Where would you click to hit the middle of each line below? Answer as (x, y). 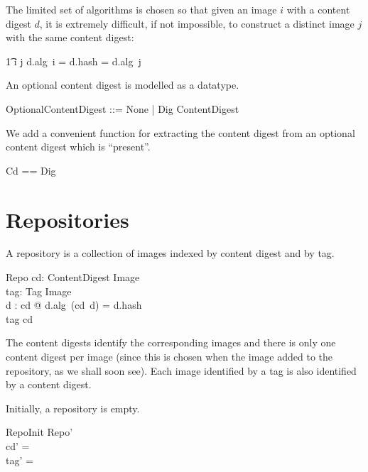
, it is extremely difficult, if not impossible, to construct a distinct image (197, 23)
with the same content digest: (70, 37)
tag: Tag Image (39, 291)
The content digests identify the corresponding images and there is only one (171, 342)
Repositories (67, 219)
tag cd (20, 318)
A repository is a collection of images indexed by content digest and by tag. (170, 253)
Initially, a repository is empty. (73, 408)
